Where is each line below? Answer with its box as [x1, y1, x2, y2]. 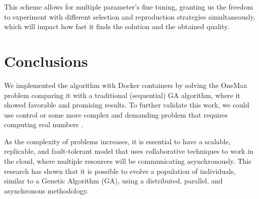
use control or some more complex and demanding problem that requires [4, 109, 228, 120]
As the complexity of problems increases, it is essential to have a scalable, [4, 136, 231, 146]
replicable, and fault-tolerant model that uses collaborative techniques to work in [4, 146, 253, 156]
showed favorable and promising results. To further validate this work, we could [4, 99, 249, 110]
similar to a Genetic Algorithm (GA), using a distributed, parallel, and [4, 175, 223, 186]
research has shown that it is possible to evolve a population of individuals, [4, 165, 236, 176]
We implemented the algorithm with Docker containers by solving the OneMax [4, 79, 247, 90]
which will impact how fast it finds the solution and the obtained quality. [4, 21, 229, 32]
